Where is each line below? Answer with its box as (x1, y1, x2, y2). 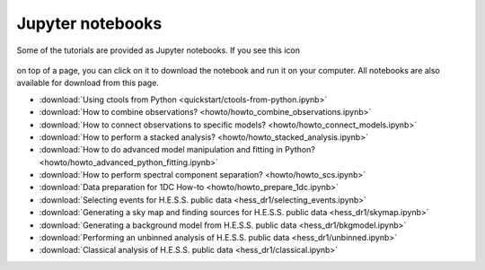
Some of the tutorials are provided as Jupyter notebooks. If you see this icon (16, 45, 301, 56)
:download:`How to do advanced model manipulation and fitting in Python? (39, 144, 316, 155)
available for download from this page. (16, 77, 159, 89)
